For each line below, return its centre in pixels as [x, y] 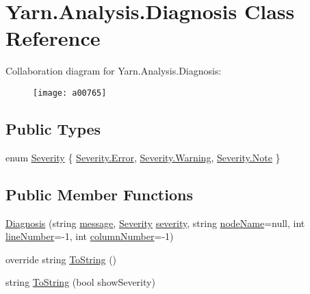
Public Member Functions [99, 194]
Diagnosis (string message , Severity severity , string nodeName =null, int [155, 223]
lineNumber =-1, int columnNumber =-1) [90, 236]
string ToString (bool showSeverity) [80, 282]
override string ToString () [61, 259]
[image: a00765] [70, 93]
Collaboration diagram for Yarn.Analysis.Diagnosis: [114, 71]
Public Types [53, 128]
